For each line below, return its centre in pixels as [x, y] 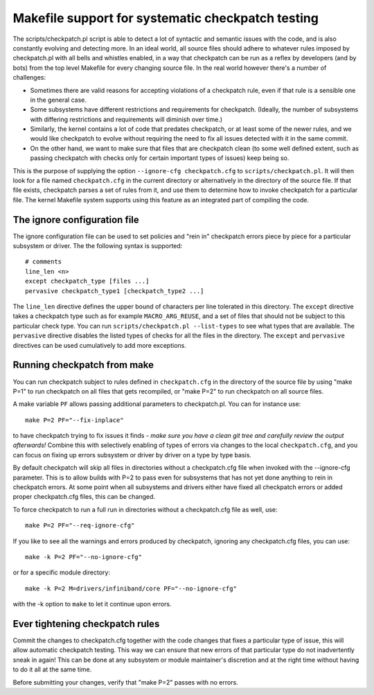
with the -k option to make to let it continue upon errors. [92, 604]
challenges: [29, 78]
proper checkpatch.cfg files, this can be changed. [84, 497]
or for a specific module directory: [62, 572]
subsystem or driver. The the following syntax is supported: [98, 246]
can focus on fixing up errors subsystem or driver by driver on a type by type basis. [132, 455]
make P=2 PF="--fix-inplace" [74, 420]
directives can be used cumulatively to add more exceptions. [99, 345]
